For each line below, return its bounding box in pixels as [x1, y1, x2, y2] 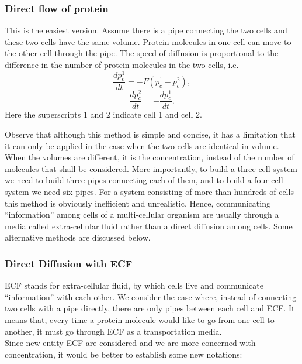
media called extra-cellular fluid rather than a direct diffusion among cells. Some [5, 219, 293, 232]
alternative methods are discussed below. [5, 231, 151, 243]
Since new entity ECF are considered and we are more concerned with [5, 336, 256, 349]
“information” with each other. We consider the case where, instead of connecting [5, 290, 297, 303]
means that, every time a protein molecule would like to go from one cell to [5, 313, 275, 325]
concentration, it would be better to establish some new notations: [5, 348, 242, 360]
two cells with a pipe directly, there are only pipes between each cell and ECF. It [5, 302, 295, 314]
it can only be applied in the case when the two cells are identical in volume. [5, 139, 279, 152]
